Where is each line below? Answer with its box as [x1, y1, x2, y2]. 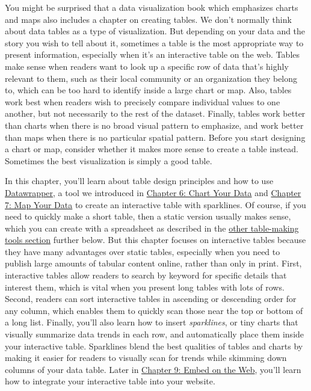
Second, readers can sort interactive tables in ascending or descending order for [5, 292, 297, 305]
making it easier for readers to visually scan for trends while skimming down [5, 351, 287, 364]
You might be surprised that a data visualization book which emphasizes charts [5, 1, 298, 13]
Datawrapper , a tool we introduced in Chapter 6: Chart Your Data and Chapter [5, 186, 301, 199]
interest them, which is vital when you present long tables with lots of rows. [5, 280, 285, 293]
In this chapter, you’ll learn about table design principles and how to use [5, 174, 274, 187]
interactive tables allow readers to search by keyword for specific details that [5, 269, 287, 282]
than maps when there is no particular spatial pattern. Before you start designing [5, 131, 306, 143]
